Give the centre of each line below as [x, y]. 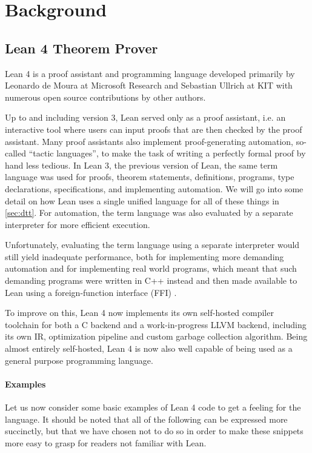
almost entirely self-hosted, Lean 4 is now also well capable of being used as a [149, 348]
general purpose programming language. [79, 360]
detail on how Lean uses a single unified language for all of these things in [142, 200]
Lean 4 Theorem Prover [81, 48]
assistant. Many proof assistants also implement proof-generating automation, [149, 141]
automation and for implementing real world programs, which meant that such [151, 268]
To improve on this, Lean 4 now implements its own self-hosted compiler [139, 313]
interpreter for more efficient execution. [78, 224]
